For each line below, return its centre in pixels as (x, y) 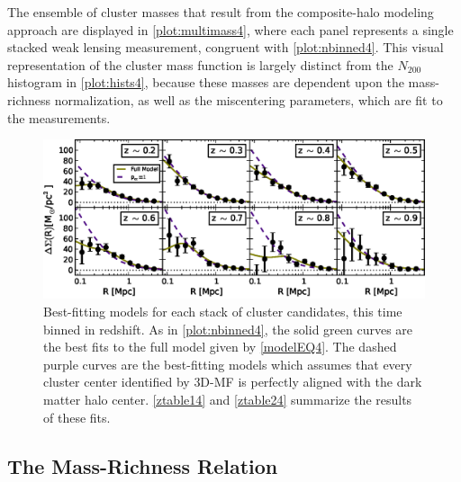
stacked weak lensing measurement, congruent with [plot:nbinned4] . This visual (226, 47)
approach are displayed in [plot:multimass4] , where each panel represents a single (230, 29)
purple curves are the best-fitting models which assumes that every (228, 364)
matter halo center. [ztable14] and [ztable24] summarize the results (228, 399)
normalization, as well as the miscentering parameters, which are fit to (249, 99)
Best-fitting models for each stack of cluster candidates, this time (223, 311)
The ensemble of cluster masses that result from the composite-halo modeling (221, 12)
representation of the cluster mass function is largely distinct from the (200, 64)
